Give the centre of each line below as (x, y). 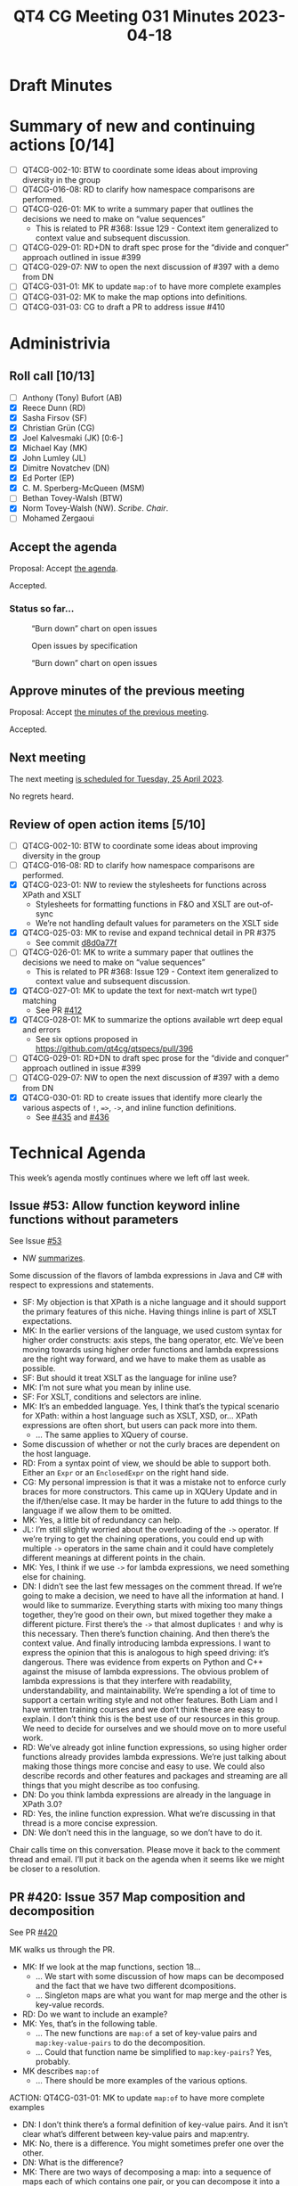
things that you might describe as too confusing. (111, 1786)
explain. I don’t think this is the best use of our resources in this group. (151, 1719)
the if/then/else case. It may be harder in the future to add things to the (152, 1501)
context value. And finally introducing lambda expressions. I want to (146, 1643)
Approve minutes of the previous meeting (127, 690)
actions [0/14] (62, 145)
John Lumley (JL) (54, 458)
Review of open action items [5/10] (108, 824)
